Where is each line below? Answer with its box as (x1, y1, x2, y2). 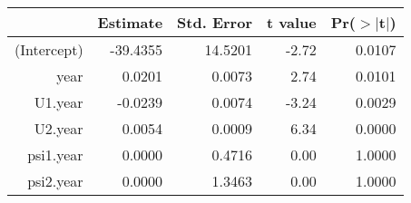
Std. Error (177, 12, 252, 33)
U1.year (34, 92, 83, 112)
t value (266, 12, 317, 33)
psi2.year (27, 170, 83, 191)
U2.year (34, 118, 83, 139)
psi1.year (27, 144, 83, 165)
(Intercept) (15, 39, 83, 60)
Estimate (97, 12, 163, 33)
